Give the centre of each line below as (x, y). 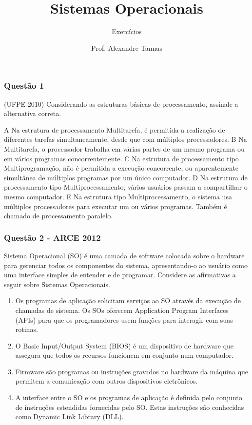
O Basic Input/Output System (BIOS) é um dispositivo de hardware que (125, 345)
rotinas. (27, 329)
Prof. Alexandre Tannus (127, 48)
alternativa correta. (33, 113)
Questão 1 (24, 86)
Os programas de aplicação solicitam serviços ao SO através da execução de (128, 300)
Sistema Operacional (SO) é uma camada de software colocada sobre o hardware (124, 255)
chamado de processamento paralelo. (58, 216)
